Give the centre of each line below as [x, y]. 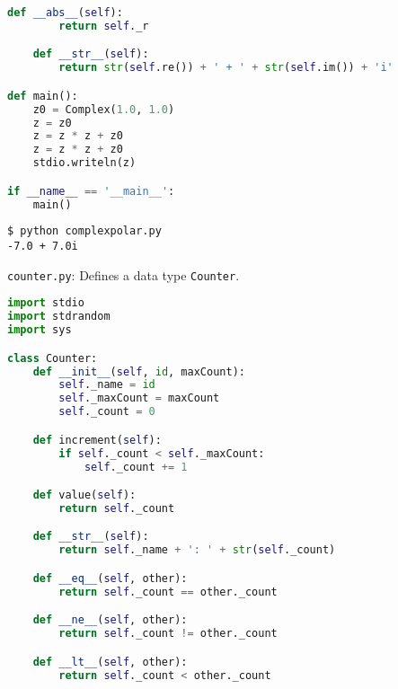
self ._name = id [107, 385]
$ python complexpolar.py [84, 231]
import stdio [46, 303]
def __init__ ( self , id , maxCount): [139, 371]
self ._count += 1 [136, 467]
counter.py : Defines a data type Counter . [124, 274]
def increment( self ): [97, 440]
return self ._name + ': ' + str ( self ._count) [197, 550]
